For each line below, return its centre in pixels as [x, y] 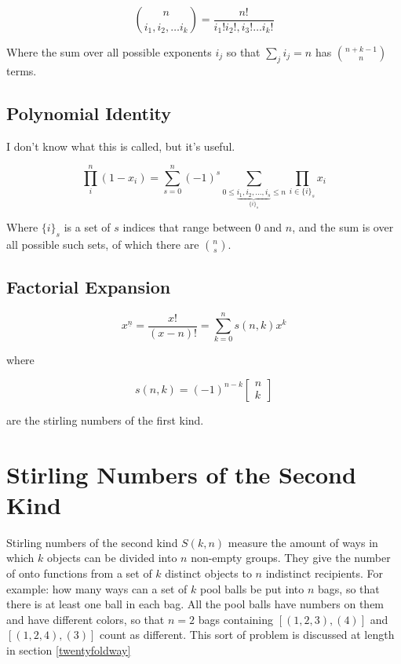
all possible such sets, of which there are [103, 244]
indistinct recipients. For [324, 573]
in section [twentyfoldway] [69, 650]
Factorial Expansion [89, 287]
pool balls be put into [252, 588]
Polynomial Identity [89, 113]
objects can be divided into [112, 558]
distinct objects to [208, 573]
